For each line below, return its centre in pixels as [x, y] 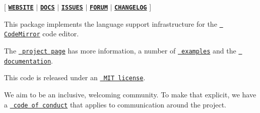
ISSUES [72, 8]
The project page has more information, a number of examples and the [120, 50]
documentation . [28, 60]
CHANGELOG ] [133, 7]
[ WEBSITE [19, 7]
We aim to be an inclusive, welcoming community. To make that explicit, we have [130, 94]
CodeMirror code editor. [42, 34]
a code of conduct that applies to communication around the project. [115, 104]
